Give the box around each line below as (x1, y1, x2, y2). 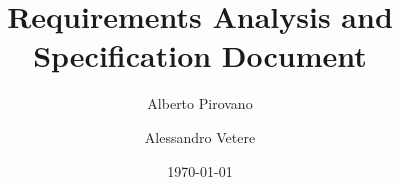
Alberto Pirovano (147, 93, 253, 114)
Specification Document (33, 35, 367, 76)
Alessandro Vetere (144, 126, 256, 147)
